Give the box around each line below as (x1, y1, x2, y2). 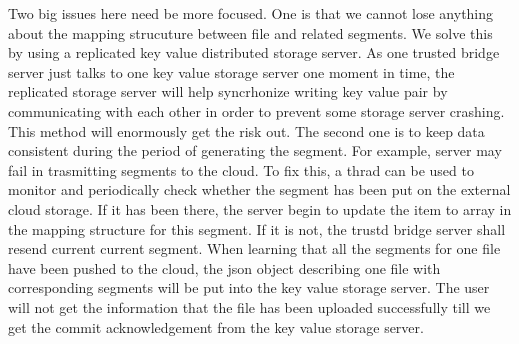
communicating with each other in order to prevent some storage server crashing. (8, 100, 505, 121)
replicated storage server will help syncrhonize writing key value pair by (8, 81, 448, 102)
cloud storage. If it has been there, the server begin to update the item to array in (8, 198, 512, 219)
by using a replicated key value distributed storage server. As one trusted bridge (8, 42, 500, 63)
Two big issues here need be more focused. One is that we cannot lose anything (8, 3, 494, 23)
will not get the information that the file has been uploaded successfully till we (8, 296, 491, 317)
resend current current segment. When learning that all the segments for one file (8, 238, 501, 259)
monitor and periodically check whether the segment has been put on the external (8, 179, 511, 200)
